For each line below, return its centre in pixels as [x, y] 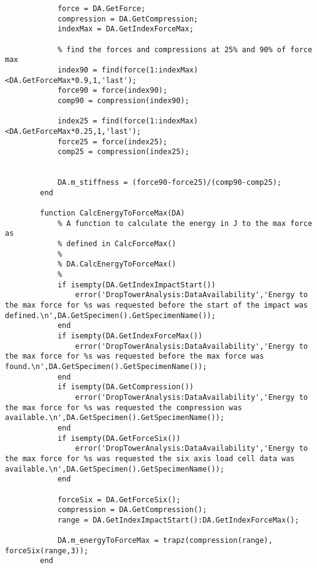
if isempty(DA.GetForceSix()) [119, 438]
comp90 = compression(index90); [123, 100]
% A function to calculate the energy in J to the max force [185, 223]
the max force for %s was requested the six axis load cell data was [150, 458]
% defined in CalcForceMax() [117, 244]
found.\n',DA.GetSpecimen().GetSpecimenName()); [106, 366]
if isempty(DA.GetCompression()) [125, 387]
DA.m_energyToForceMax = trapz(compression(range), [165, 541]
